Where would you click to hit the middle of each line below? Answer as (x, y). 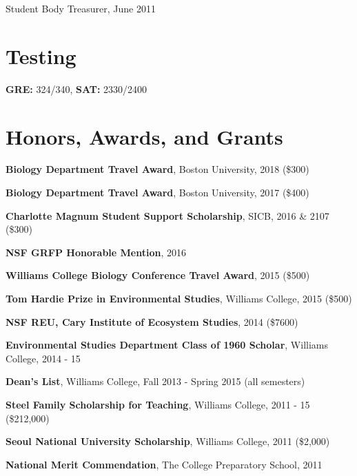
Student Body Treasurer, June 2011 (81, 8)
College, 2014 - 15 (43, 358)
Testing (41, 55)
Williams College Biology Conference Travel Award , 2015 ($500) (158, 275)
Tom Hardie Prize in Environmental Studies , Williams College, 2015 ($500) (179, 298)
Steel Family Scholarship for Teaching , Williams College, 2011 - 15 (158, 404)
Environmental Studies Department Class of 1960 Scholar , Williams (167, 345)
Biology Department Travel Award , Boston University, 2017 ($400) (157, 193)
